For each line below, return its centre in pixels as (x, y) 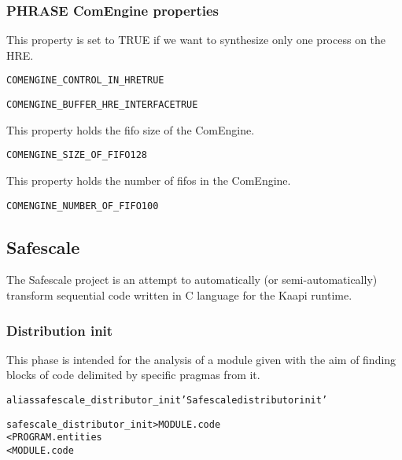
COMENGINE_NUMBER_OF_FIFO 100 (83, 206)
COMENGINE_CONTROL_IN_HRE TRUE (85, 81)
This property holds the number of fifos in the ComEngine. (149, 180)
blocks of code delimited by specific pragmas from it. (133, 375)
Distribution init (60, 330)
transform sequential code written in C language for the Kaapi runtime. (179, 295)
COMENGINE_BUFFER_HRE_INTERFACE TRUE (102, 105)
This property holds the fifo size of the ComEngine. (131, 129)
